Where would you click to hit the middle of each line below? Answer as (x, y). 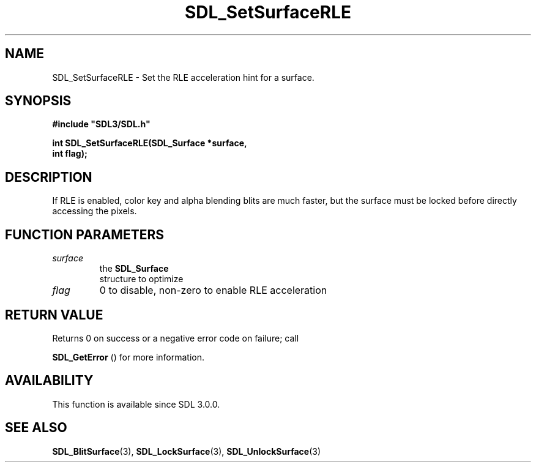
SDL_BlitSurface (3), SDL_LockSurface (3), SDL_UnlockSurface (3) (187, 451)
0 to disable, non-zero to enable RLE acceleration (213, 290)
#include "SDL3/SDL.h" (101, 124)
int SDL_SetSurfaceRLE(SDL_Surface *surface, (150, 143)
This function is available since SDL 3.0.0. (136, 404)
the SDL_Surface (134, 269)
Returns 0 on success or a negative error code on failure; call (176, 338)
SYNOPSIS (38, 101)
